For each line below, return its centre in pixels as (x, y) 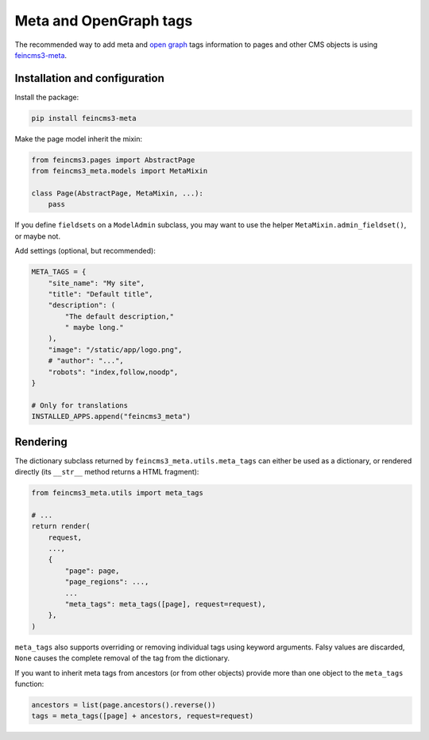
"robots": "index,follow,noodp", (113, 372)
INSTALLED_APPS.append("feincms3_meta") (111, 416)
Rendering (41, 442)
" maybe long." (95, 327)
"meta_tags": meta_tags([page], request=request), (165, 604)
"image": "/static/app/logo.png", (115, 349)
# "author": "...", (86, 361)
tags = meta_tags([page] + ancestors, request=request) (143, 716)
